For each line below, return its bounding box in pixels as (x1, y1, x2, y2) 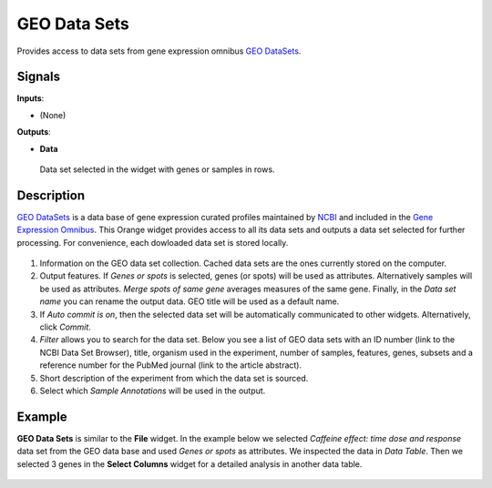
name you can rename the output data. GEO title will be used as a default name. (39, 296, 340, 307)
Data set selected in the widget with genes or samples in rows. (39, 164, 275, 175)
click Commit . (39, 321, 91, 332)
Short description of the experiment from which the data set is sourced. (39, 372, 309, 383)
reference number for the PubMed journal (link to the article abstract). (39, 360, 302, 371)
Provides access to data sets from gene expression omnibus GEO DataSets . (16, 46, 302, 56)
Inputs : (16, 93, 45, 104)
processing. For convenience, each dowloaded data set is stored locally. (16, 237, 289, 248)
